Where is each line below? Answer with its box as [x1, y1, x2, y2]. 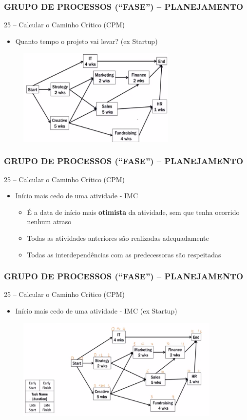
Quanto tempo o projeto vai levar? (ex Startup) [15, 36, 158, 46]
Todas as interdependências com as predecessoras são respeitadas [27, 249, 221, 259]
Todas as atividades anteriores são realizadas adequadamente [27, 233, 209, 243]
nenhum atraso [27, 216, 72, 227]
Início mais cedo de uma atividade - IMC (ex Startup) [15, 306, 177, 315]
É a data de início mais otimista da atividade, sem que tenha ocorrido [27, 207, 240, 217]
